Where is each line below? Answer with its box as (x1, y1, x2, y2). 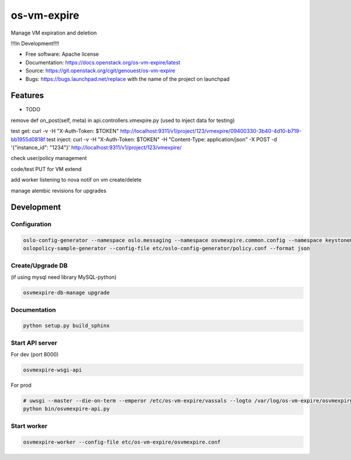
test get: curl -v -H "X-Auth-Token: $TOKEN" (11, 128, 119, 135)
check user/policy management (11, 155, 87, 162)
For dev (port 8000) (11, 351, 58, 358)
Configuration (11, 220, 52, 229)
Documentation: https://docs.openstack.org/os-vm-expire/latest (25, 59, 181, 66)
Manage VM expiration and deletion (11, 29, 97, 36)
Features (11, 91, 44, 101)
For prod (11, 381, 32, 389)
